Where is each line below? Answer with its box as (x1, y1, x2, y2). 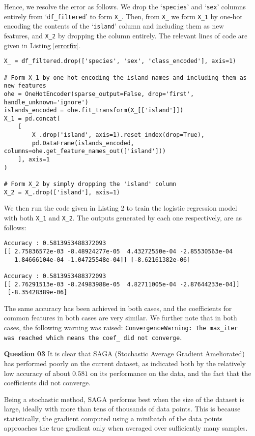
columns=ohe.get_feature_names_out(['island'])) (4, 148, 166, 155)
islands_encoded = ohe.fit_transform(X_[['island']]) (4, 107, 184, 114)
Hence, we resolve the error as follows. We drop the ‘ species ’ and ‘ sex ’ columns (4, 1, 246, 11)
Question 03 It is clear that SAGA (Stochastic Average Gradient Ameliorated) (4, 348, 245, 359)
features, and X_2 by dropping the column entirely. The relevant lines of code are (4, 30, 248, 40)
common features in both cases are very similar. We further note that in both (4, 312, 237, 323)
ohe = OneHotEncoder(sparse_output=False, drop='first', (4, 90, 194, 97)
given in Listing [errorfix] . (4, 40, 81, 50)
